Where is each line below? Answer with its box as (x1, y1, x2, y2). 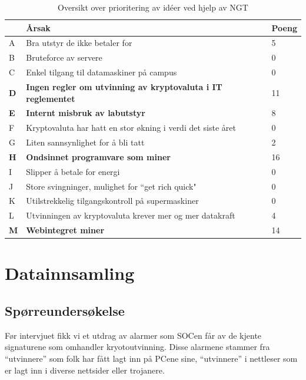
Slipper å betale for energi (26, 165, 120, 177)
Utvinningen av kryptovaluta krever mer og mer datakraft (26, 209, 235, 222)
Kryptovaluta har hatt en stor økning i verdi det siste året (26, 121, 236, 134)
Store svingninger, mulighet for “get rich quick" (26, 180, 197, 192)
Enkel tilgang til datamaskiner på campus (26, 66, 177, 78)
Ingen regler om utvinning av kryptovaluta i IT (26, 80, 222, 92)
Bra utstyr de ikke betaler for (26, 37, 132, 49)
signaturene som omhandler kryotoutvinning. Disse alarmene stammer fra (5, 341, 270, 353)
